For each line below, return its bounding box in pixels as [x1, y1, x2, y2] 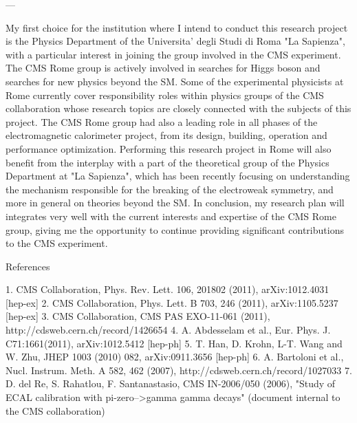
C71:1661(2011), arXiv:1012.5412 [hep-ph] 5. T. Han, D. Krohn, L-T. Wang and [6, 336, 343, 350]
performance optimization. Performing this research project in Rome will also [6, 141, 332, 155]
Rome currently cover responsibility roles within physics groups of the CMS [6, 87, 324, 102]
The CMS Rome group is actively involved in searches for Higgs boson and [6, 61, 321, 75]
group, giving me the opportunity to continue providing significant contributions [6, 222, 344, 237]
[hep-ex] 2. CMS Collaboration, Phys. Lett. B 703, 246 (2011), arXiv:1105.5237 [6, 295, 338, 310]
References [6, 259, 50, 273]
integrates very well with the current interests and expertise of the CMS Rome [6, 208, 336, 223]
